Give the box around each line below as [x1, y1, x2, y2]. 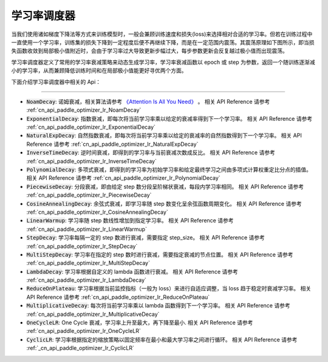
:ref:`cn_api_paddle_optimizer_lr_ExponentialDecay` [26, 123, 156, 131]
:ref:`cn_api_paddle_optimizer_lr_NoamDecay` [26, 106, 142, 114]
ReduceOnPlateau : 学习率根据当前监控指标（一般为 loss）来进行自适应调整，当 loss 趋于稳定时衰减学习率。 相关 [26, 285, 312, 292]
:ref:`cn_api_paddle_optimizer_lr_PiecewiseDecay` [26, 191, 152, 199]
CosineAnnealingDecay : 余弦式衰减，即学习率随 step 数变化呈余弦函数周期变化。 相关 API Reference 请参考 [26, 200, 302, 207]
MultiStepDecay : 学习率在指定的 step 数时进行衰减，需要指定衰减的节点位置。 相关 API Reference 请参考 [26, 251, 294, 258]
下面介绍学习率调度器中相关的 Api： [11, 78, 101, 85]
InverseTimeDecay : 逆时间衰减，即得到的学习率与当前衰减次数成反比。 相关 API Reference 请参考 [26, 149, 276, 156]
